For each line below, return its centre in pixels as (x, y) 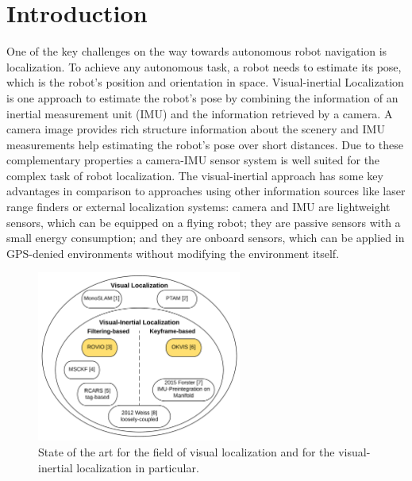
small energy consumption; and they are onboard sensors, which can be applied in (206, 238)
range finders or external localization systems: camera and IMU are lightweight (198, 207)
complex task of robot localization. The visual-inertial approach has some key (195, 175)
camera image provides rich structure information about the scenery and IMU (196, 129)
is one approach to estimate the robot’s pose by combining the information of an (202, 97)
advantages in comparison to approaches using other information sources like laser (206, 191)
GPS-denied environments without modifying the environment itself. (173, 253)
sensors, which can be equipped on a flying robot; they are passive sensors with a (204, 222)
